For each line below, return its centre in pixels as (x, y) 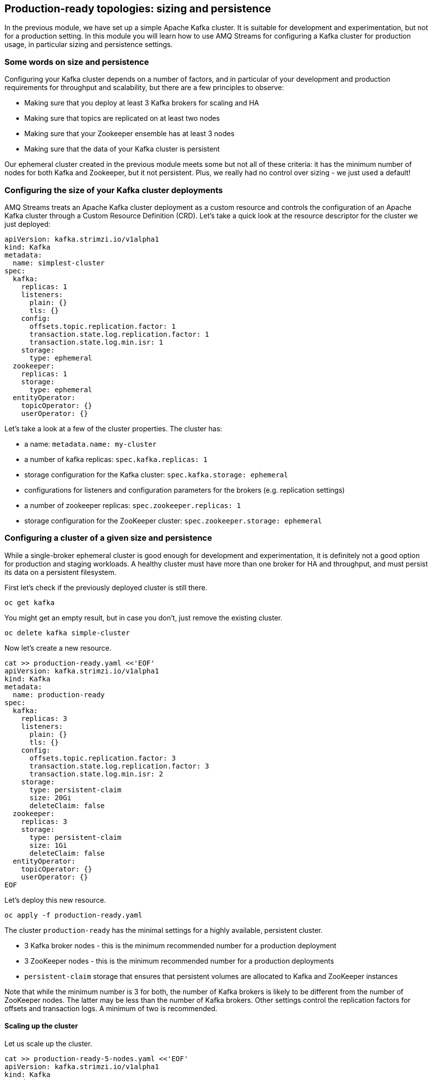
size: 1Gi (48, 845)
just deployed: (27, 224)
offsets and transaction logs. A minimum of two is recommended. (111, 1008)
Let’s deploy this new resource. (55, 900)
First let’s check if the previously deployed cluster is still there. (106, 587)
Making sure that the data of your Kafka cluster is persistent (122, 149)
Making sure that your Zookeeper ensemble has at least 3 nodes (130, 134)
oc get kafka (30, 602)
